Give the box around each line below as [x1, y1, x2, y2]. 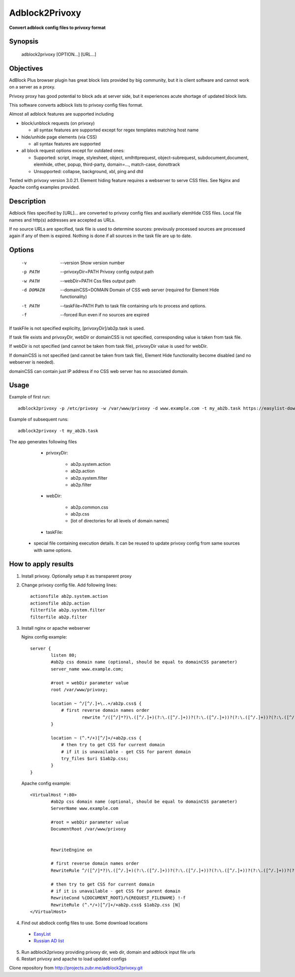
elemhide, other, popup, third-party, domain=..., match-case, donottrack [33, 161, 180, 167]
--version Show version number [60, 260, 125, 266]
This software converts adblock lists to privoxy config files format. [9, 102, 144, 108]
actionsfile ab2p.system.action [30, 593, 108, 599]
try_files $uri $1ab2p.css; [61, 756, 129, 761]
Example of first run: [9, 394, 51, 400]
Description [9, 197, 46, 206]
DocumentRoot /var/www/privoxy [51, 826, 126, 832]
